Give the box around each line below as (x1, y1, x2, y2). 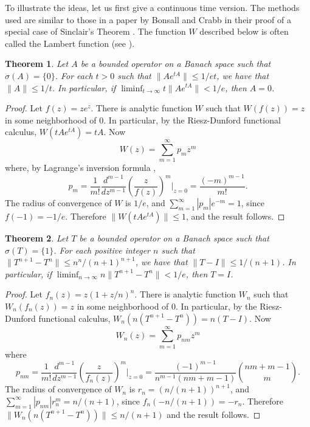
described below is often (199, 25, 289, 38)
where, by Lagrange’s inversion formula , (5, 161, 156, 174)
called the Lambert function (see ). (5, 36, 135, 49)
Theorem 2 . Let (5, 232, 69, 245)
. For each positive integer (53, 243, 151, 256)
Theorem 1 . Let (5, 57, 69, 70)
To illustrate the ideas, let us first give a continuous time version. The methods (5, 1, 300, 13)
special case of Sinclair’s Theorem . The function (5, 25, 186, 38)
